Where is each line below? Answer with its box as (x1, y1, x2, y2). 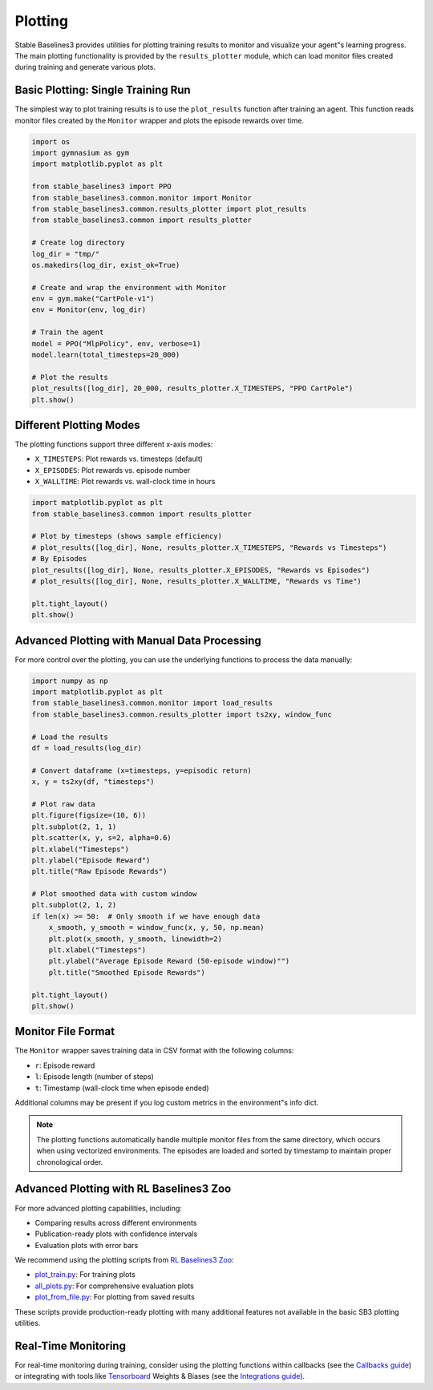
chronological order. (36, 1157, 103, 1166)
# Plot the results (31, 373, 108, 382)
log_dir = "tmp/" (31, 249, 100, 258)
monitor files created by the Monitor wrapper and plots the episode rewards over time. (14, 115, 305, 125)
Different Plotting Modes (14, 418, 140, 432)
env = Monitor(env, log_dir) (31, 305, 147, 314)
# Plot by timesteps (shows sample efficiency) (31, 531, 222, 541)
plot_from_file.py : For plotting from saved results (34, 1292, 196, 1302)
